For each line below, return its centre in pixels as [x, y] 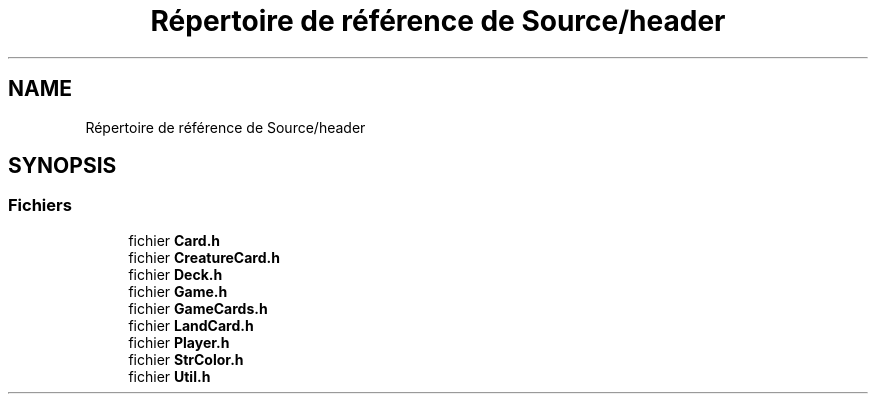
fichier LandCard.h [191, 325]
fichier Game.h [178, 291]
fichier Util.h [169, 376]
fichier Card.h [174, 240]
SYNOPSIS [62, 166]
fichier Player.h [179, 342]
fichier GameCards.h [198, 308]
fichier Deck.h [175, 274]
